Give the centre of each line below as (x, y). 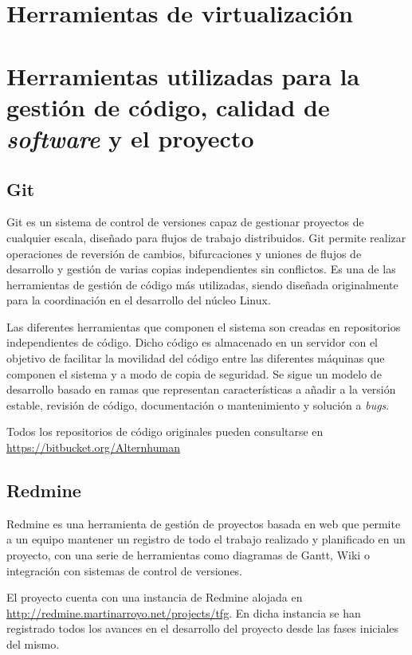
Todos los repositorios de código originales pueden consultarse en (165, 431)
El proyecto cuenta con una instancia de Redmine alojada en (155, 597)
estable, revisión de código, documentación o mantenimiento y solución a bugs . (198, 404)
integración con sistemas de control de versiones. (125, 570)
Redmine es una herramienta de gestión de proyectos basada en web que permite (204, 523)
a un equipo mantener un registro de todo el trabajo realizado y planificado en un (206, 539)
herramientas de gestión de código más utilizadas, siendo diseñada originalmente (202, 284)
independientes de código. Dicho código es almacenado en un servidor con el (192, 342)
